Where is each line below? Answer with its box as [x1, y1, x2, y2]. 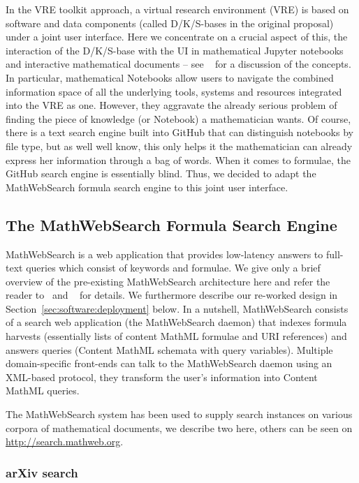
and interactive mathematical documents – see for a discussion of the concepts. [6, 57, 351, 71]
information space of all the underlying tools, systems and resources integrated [6, 84, 342, 98]
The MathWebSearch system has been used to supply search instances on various [6, 407, 353, 422]
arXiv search [6, 463, 78, 481]
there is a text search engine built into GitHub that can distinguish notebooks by [6, 125, 353, 140]
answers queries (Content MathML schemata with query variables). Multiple [6, 342, 333, 357]
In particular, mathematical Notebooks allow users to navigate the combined [6, 70, 334, 84]
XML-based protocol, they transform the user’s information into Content [6, 369, 318, 384]
